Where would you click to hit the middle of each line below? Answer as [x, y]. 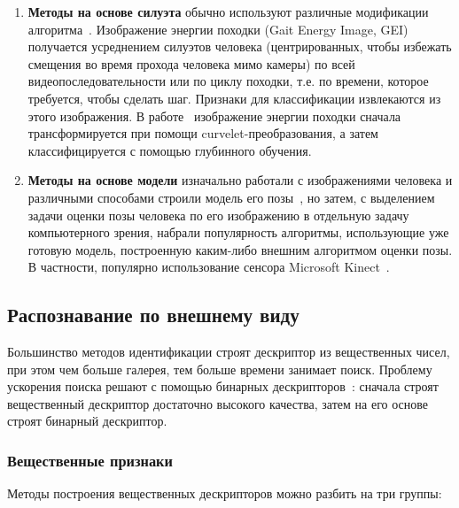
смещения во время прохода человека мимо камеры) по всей [191, 63]
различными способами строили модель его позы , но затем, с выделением [231, 197]
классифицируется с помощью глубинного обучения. [170, 150]
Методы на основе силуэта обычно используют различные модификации [228, 12]
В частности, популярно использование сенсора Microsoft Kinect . [209, 267]
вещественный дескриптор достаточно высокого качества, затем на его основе [218, 403]
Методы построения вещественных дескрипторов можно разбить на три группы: [225, 493]
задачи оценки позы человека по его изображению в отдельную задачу [218, 215]
